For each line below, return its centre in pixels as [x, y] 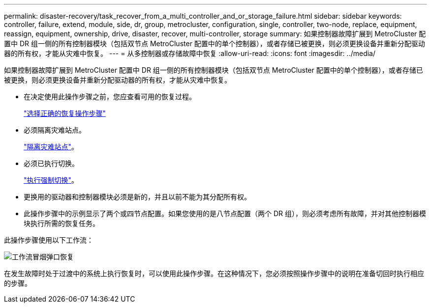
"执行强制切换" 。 [51, 180]
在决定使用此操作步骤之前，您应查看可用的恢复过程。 [110, 97]
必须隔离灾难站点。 [55, 130]
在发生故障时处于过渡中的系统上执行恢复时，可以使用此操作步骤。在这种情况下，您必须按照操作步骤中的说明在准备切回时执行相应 [214, 273]
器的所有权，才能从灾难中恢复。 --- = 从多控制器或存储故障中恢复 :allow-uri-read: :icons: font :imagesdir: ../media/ [190, 53]
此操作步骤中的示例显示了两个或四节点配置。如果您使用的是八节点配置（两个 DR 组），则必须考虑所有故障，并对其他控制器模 [225, 213]
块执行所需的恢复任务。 [62, 223]
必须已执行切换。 [51, 163]
